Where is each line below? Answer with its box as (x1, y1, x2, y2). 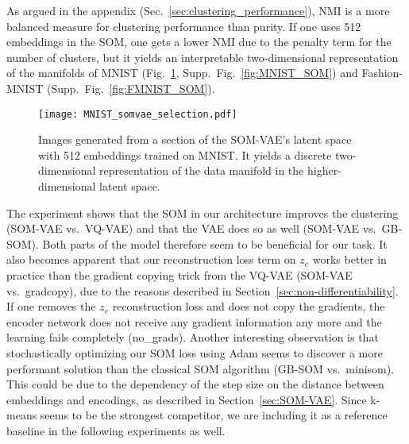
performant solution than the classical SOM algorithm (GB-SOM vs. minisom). (6, 360, 395, 376)
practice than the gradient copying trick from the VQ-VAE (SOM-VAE (6, 266, 353, 283)
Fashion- (361, 64, 403, 81)
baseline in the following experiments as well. (6, 422, 226, 438)
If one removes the (6, 298, 96, 315)
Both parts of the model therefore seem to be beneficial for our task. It (42, 235, 388, 252)
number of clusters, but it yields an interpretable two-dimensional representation (6, 48, 399, 65)
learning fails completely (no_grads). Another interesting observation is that (6, 329, 379, 346)
